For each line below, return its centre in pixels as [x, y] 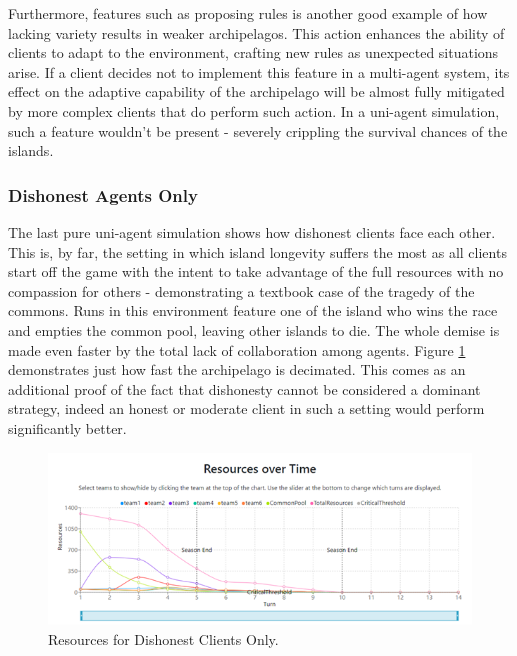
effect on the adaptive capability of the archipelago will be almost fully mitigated [256, 91]
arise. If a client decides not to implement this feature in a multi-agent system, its [259, 71]
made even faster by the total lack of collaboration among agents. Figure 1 [237, 349]
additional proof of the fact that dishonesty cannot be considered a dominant [244, 388]
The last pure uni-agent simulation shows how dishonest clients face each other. [252, 231]
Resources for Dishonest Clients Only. [163, 638]
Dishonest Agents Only [103, 194]
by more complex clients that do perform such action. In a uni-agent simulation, [254, 110]
